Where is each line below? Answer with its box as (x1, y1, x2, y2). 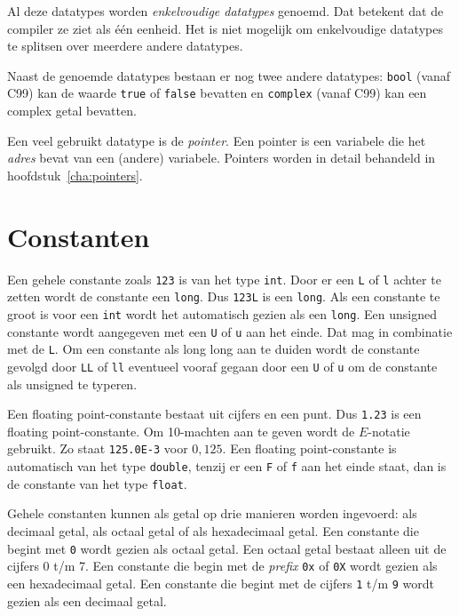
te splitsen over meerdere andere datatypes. (7, 36, 243, 55)
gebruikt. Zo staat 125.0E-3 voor (7, 439, 188, 458)
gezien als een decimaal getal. (7, 591, 167, 610)
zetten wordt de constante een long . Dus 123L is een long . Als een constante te (7, 287, 440, 306)
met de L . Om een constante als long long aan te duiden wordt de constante (7, 340, 420, 358)
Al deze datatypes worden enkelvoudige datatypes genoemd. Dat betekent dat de (7, 2, 444, 20)
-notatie (368, 421, 410, 440)
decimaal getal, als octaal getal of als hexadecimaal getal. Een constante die (7, 521, 419, 540)
